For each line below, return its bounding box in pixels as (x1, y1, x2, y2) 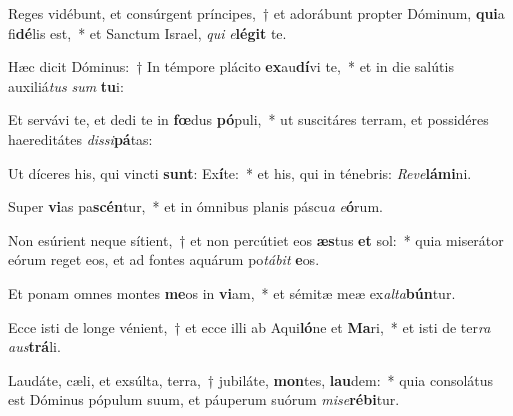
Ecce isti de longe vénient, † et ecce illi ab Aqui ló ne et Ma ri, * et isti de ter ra (8, 316, 491, 337)
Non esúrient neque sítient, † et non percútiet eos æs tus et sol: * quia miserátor (8, 229, 504, 250)
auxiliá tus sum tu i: (8, 75, 124, 96)
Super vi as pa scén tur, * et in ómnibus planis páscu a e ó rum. (8, 196, 383, 217)
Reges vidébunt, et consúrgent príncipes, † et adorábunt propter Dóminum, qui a (8, 3, 505, 23)
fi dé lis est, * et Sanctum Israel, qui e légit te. (8, 22, 287, 43)
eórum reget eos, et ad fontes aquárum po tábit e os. (8, 249, 320, 270)
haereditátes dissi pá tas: (8, 128, 153, 149)
